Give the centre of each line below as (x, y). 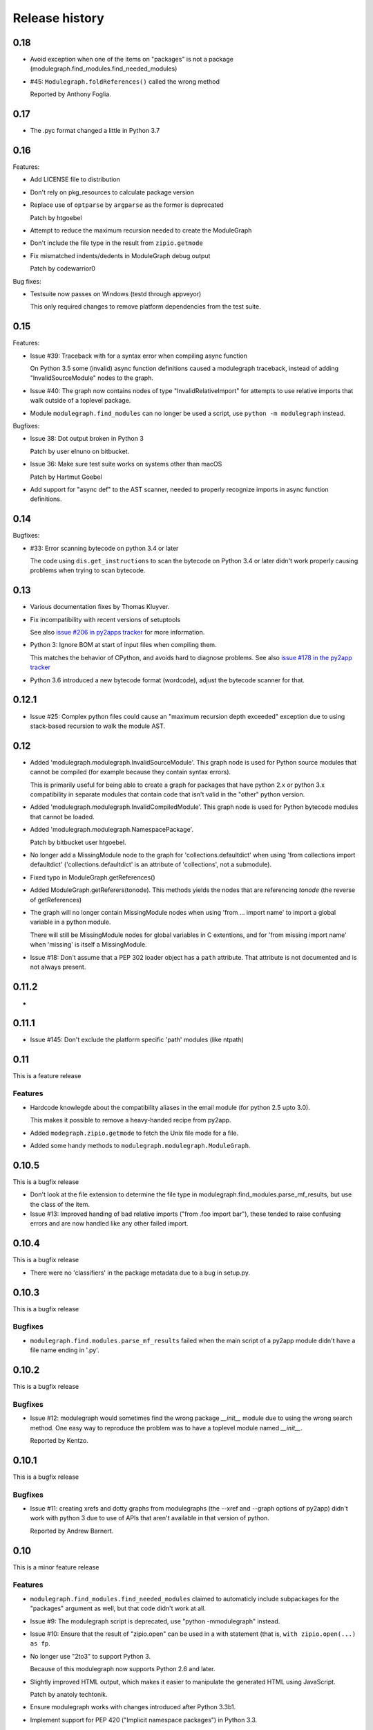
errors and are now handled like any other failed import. (109, 1223)
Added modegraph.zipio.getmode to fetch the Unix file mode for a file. (134, 1133)
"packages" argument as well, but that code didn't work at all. (118, 1608)
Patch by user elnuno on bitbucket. (80, 451)
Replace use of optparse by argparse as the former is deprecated (127, 205)
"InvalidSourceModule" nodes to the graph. (92, 378)
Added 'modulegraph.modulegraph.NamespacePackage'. (112, 830)
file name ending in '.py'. (65, 1350)
